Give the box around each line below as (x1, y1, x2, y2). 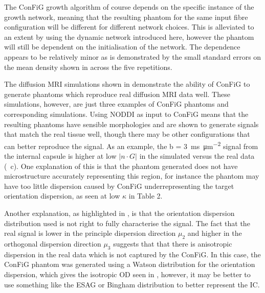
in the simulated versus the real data (139, 150, 255, 161)
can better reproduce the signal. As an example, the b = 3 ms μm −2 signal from (4, 139, 258, 151)
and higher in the (187, 228, 242, 238)
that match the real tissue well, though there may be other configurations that (4, 129, 250, 139)
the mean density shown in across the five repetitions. (4, 61, 172, 72)
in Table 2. (128, 190, 163, 201)
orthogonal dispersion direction (4, 238, 101, 249)
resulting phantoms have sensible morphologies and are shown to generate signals (4, 118, 259, 129)
